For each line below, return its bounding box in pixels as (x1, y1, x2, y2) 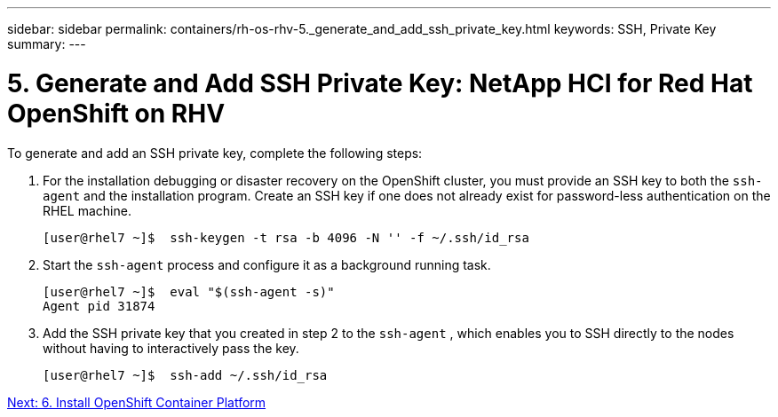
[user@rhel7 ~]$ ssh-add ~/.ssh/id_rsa (43, 367, 328, 382)
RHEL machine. (43, 202, 131, 218)
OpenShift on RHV (7, 98, 226, 129)
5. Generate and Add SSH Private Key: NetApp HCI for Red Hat (7, 67, 753, 98)
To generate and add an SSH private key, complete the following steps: (7, 145, 423, 161)
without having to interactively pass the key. (43, 340, 299, 356)
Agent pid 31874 (43, 298, 155, 313)
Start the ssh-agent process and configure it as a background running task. (43, 256, 491, 272)
